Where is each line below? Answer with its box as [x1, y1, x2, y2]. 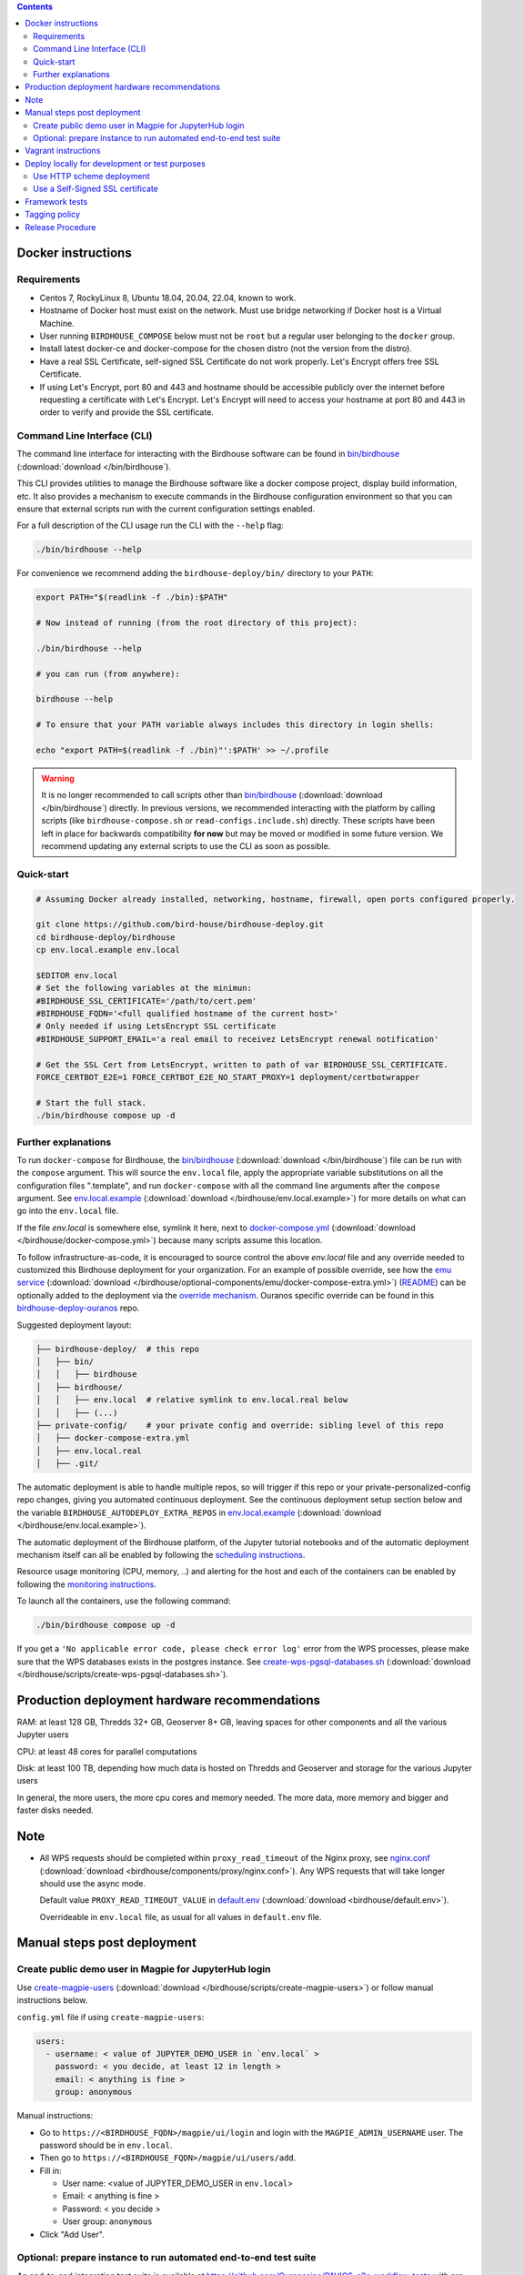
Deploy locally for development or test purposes [25, 157, 207, 168]
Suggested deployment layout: [16, 1319, 132, 1330]
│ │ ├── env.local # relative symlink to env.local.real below [35, 1395, 348, 1405]
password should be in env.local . [39, 2139, 173, 2150]
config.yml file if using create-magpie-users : [16, 2011, 205, 2022]
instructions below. [16, 1995, 88, 2006]
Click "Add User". [39, 2229, 105, 2240]
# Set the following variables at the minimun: [35, 983, 252, 994]
